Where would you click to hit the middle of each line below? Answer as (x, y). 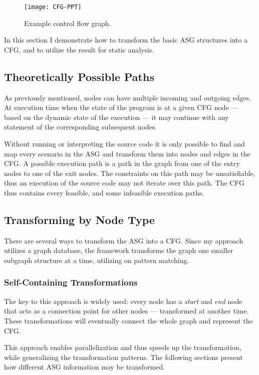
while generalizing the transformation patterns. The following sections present (123, 357)
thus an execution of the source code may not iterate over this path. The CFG (124, 183)
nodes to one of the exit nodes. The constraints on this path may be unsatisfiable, (130, 173)
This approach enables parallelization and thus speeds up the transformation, (123, 347)
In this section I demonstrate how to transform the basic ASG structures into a (126, 40)
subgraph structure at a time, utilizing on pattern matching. (97, 260)
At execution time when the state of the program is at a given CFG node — (121, 107)
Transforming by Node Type (79, 219)
